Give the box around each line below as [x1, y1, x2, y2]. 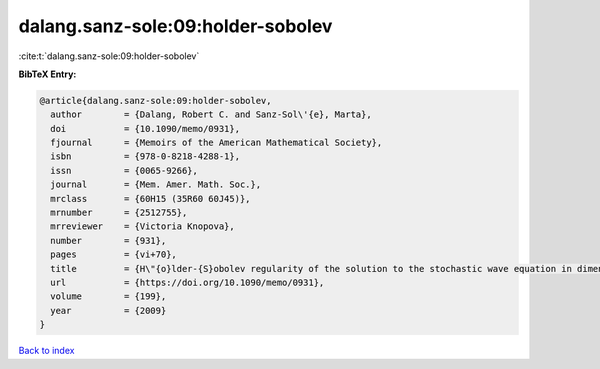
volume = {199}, [50, 291, 167, 302]
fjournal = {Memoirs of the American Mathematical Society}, [50, 137, 383, 149]
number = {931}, [50, 235, 167, 246]
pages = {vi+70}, [50, 249, 177, 260]
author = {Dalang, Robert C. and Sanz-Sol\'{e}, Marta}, [50, 109, 372, 120]
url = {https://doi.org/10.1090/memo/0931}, [50, 277, 325, 288]
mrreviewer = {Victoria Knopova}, [50, 221, 235, 232]
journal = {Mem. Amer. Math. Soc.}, [50, 179, 262, 190]
